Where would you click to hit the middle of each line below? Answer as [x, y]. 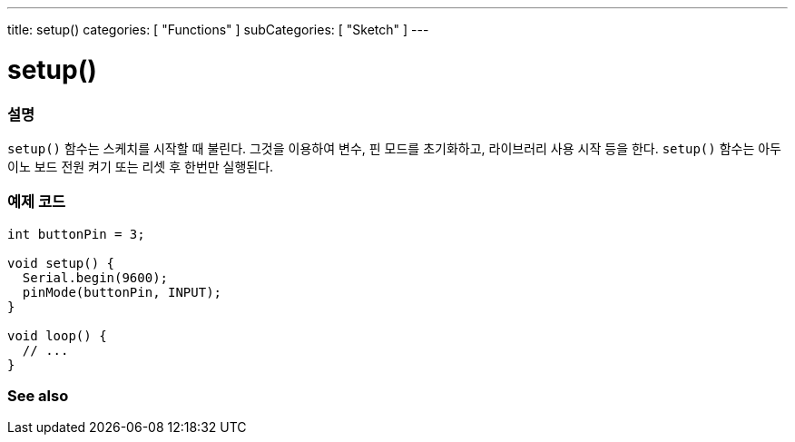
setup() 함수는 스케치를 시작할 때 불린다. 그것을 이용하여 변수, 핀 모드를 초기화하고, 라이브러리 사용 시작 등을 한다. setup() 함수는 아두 [394, 148]
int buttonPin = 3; [76, 234]
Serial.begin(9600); [95, 277]
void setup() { [61, 263]
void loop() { [57, 335]
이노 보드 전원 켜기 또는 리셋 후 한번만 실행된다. [141, 166]
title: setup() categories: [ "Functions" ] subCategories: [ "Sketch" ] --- [218, 29]
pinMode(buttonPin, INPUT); [122, 292]
